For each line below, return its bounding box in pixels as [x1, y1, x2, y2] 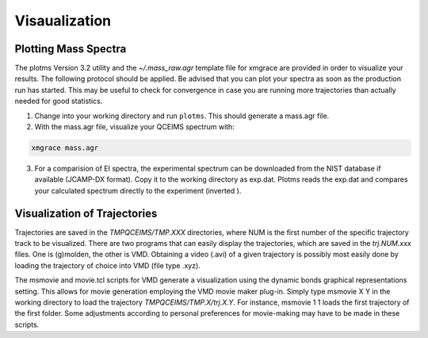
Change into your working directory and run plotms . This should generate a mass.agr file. [34, 111, 330, 121]
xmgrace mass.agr [31, 144, 99, 152]
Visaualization [14, 12, 112, 29]
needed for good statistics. [14, 96, 103, 106]
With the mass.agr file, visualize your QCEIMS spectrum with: [34, 122, 235, 132]
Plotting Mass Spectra [14, 42, 127, 56]
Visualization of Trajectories [14, 206, 158, 220]
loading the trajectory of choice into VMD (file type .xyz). [14, 260, 201, 270]
